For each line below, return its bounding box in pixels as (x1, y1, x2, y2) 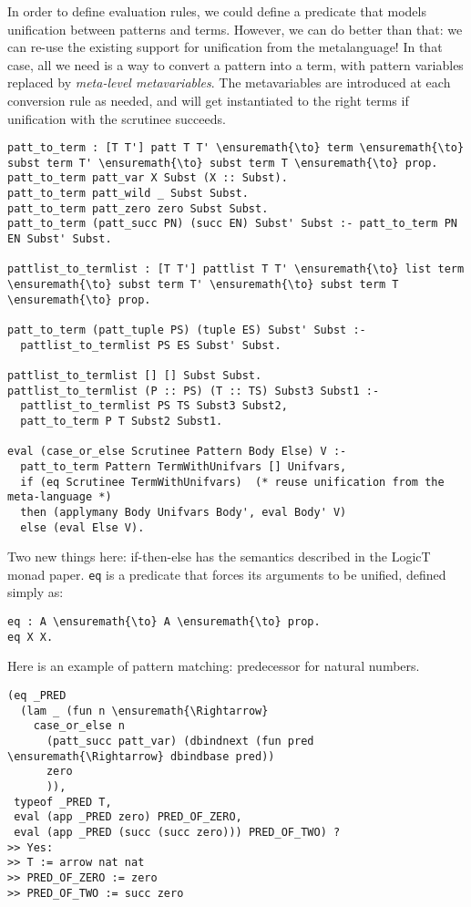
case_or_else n (33, 719, 125, 733)
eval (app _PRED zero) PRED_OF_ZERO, (14, 810, 242, 824)
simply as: (7, 582, 64, 602)
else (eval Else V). (20, 520, 145, 534)
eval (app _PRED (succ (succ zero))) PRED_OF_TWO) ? (14, 825, 341, 839)
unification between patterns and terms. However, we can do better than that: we (7, 19, 463, 38)
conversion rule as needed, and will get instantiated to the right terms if (7, 90, 409, 109)
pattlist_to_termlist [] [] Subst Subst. (7, 369, 262, 382)
